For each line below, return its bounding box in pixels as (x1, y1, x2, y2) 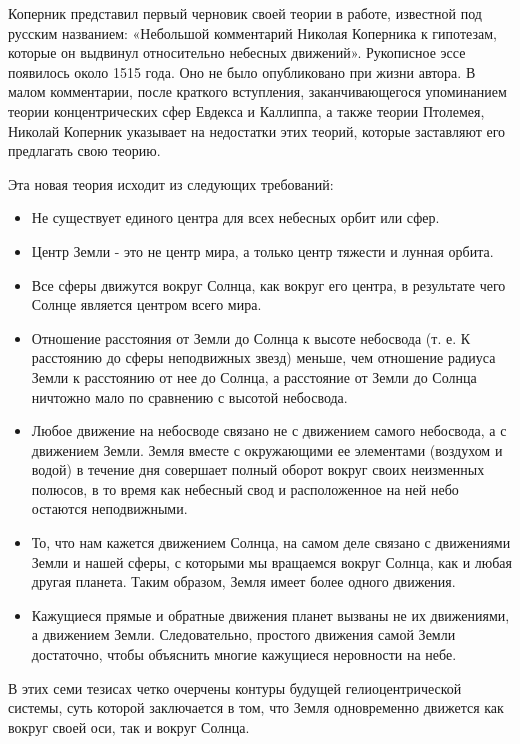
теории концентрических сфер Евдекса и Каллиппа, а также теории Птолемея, (8, 100, 485, 121)
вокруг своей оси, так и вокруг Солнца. (8, 716, 250, 737)
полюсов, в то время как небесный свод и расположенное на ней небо (31, 478, 459, 499)
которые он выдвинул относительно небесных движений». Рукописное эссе (8, 42, 466, 63)
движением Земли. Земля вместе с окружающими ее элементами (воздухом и (31, 439, 503, 460)
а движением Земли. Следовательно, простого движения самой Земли (31, 624, 456, 645)
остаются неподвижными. (31, 498, 188, 519)
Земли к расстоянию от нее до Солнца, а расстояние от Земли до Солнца (31, 366, 477, 387)
